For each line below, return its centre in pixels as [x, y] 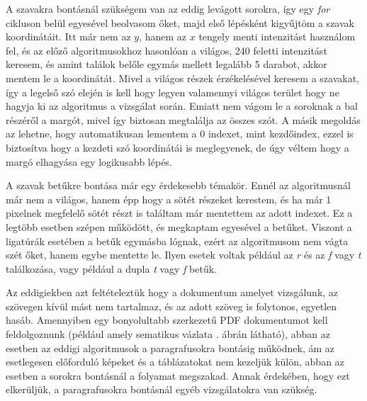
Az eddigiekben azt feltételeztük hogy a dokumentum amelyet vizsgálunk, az [172, 292]
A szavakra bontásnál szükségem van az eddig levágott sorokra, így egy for [168, 9]
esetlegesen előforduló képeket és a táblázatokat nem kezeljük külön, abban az [175, 362]
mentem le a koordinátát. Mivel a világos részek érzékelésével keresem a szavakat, [182, 78]
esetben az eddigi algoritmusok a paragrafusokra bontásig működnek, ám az [170, 348]
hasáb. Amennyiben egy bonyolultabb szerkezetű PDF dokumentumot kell [167, 320]
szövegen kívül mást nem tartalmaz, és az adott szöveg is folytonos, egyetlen [171, 306]
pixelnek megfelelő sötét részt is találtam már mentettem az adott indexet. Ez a [179, 213]
